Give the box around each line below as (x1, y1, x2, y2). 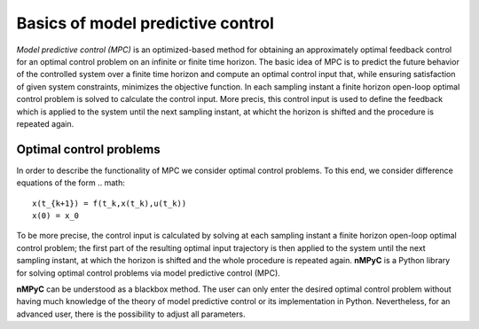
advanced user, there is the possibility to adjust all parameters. (16, 309, 246, 319)
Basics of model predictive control (16, 13, 275, 33)
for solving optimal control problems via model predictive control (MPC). (16, 267, 281, 278)
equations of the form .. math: (16, 177, 126, 188)
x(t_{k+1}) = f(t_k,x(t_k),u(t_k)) (32, 198, 187, 208)
